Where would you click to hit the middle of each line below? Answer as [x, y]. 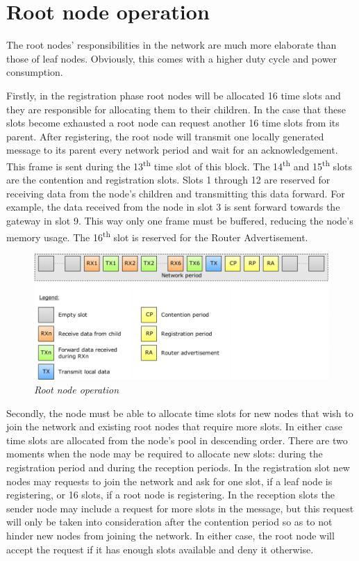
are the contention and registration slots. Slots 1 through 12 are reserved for [168, 180]
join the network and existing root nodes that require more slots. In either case [174, 426]
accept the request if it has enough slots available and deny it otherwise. [160, 549]
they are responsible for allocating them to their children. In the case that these [176, 109]
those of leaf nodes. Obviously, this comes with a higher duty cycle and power [172, 58]
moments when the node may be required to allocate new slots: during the [165, 454]
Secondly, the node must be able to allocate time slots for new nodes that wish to [180, 413]
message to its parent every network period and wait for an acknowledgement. [172, 150]
